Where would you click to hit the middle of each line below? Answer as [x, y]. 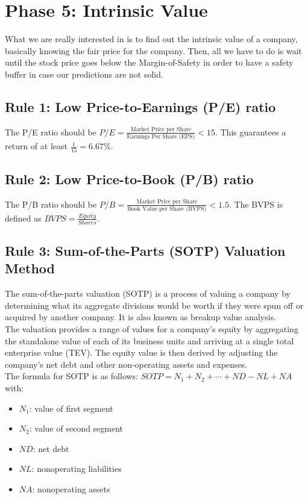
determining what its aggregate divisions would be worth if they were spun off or [154, 305]
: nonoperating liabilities [77, 469]
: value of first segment [71, 408]
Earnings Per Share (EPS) [161, 137]
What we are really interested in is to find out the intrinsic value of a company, [151, 39]
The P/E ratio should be [51, 132]
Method [30, 268]
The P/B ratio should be [51, 204]
